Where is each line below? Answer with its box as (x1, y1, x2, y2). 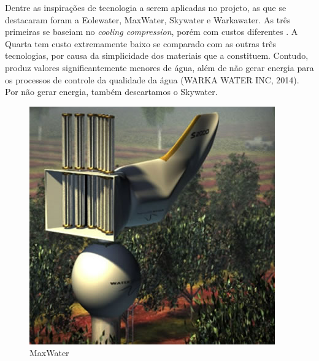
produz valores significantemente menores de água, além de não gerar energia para (5, 61, 314, 74)
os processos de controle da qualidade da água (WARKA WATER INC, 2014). (5, 73, 299, 86)
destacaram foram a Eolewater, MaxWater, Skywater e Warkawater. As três (5, 13, 291, 26)
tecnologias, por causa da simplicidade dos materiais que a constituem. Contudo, (5, 49, 309, 62)
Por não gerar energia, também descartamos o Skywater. (5, 85, 218, 98)
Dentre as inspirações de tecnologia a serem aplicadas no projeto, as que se (5, 1, 286, 13)
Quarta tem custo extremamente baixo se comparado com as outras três (5, 37, 276, 50)
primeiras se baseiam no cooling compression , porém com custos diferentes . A (5, 25, 298, 38)
